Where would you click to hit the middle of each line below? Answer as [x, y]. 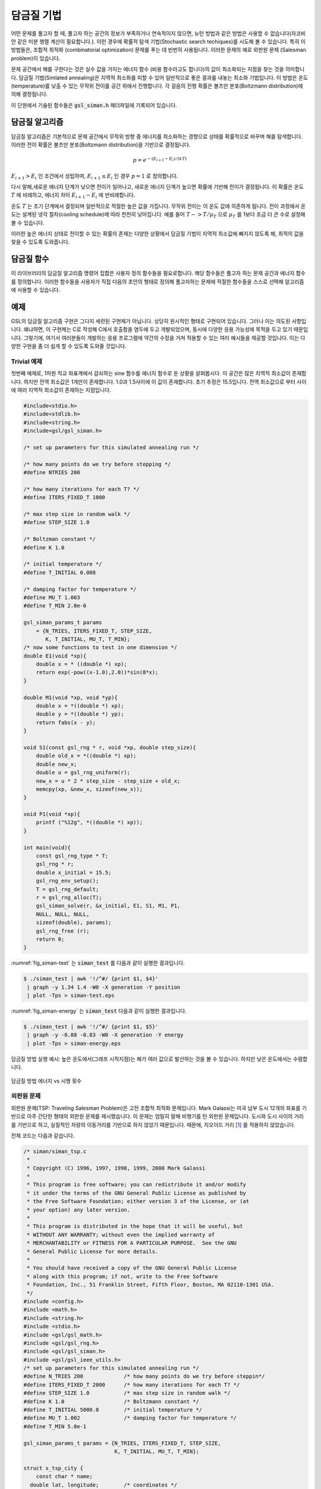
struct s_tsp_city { [53, 1468]
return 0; [50, 939]
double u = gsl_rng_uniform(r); [83, 772]
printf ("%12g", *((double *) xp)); [89, 823]
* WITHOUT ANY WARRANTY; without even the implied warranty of [121, 1235]
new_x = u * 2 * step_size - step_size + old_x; [108, 781]
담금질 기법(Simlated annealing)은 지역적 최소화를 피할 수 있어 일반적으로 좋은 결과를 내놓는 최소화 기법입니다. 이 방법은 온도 [163, 77]
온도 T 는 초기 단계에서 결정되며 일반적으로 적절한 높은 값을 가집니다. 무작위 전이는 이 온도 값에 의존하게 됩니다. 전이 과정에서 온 [158, 206]
